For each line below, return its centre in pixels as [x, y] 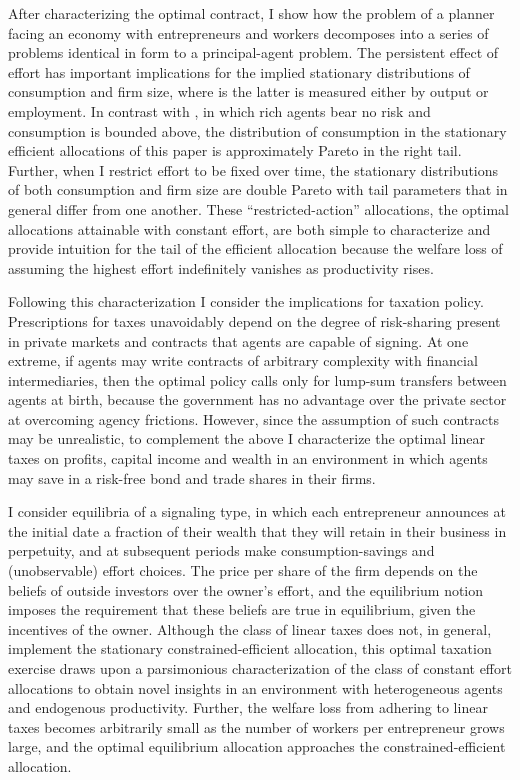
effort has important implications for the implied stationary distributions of [239, 71]
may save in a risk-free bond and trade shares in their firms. [192, 477]
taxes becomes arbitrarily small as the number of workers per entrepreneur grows [256, 726]
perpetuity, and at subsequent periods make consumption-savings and [221, 550]
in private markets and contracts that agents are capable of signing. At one [238, 340]
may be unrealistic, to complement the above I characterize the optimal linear [246, 438]
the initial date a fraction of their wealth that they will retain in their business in [257, 530]
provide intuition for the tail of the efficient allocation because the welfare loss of [255, 248]
